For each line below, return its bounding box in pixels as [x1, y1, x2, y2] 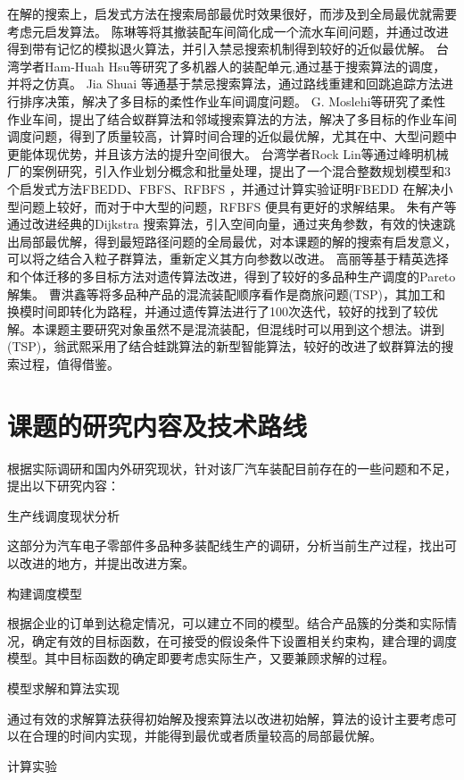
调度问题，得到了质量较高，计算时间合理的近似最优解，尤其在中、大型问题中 [7, 127, 457, 146]
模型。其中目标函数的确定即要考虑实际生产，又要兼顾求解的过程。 [7, 649, 394, 667]
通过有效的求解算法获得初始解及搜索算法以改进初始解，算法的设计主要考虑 [7, 709, 444, 727]
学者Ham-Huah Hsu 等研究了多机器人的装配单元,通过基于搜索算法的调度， [19, 56, 446, 75]
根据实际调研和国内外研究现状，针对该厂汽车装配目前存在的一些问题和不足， [7, 458, 457, 477]
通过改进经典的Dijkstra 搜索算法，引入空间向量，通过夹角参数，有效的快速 [7, 214, 443, 233]
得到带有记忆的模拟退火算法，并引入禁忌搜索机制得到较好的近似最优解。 [7, 39, 432, 58]
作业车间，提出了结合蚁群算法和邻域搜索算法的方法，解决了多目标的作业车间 [7, 109, 457, 128]
